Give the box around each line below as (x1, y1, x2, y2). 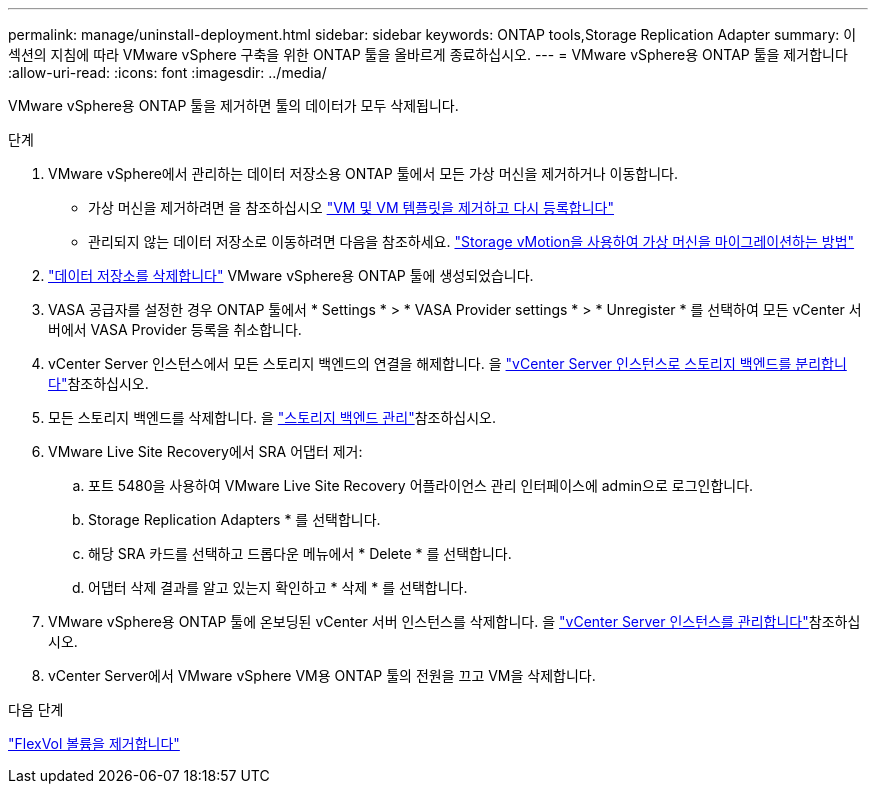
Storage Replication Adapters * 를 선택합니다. (88, 511, 381, 528)
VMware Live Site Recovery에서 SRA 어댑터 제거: (48, 443, 363, 460)
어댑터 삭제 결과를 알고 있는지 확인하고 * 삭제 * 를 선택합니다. (88, 579, 468, 596)
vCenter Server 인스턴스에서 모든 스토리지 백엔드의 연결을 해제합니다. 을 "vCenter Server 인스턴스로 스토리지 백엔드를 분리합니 (48, 355, 847, 372)
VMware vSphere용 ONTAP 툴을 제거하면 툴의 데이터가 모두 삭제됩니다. (8, 97, 459, 114)
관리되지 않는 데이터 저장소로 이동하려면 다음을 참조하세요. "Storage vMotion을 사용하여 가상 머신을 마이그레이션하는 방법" (88, 233, 855, 250)
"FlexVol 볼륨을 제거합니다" (8, 735, 180, 752)
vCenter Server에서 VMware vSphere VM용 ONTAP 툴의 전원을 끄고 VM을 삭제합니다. (48, 667, 596, 684)
